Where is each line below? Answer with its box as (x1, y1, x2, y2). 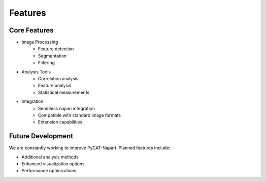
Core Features (9, 26, 54, 34)
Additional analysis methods (21, 154, 79, 160)
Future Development (9, 132, 73, 140)
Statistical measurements (38, 89, 90, 95)
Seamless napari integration (38, 105, 95, 111)
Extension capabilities (38, 119, 83, 125)
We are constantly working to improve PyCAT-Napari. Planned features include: (9, 145, 170, 151)
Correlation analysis (38, 76, 79, 82)
